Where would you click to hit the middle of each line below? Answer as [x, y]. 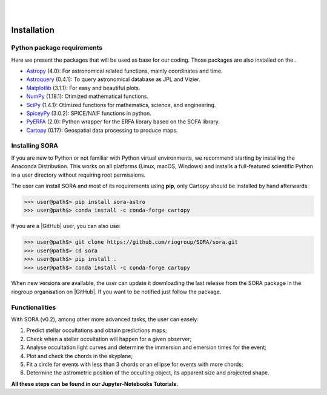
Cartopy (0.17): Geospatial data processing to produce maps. [102, 130]
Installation [33, 30]
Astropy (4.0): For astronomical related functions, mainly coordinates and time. [124, 71]
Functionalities [34, 307]
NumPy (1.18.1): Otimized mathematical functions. [87, 96]
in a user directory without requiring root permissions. [78, 175]
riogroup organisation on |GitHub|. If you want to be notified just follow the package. [116, 292]
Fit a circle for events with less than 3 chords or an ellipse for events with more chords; [135, 364]
